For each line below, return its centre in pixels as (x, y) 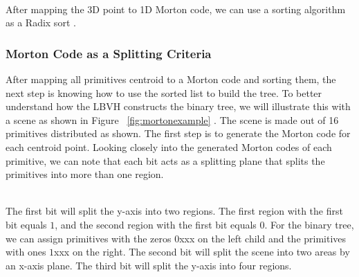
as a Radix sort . (41, 23)
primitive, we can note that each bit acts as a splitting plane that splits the (165, 160)
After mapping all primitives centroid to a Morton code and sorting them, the (171, 79)
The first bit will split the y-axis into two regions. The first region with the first (174, 211)
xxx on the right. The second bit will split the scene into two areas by (202, 252)
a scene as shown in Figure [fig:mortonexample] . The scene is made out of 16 (172, 119)
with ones (26, 252)
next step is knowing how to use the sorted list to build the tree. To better (164, 92)
